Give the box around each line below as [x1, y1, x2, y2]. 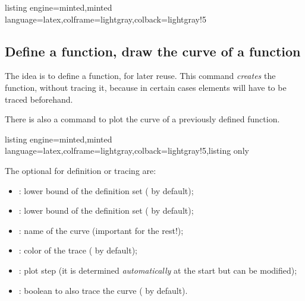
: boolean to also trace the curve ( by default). [18, 284, 188, 296]
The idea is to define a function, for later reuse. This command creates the [5, 69, 276, 82]
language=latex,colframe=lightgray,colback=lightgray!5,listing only [5, 144, 249, 157]
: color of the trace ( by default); [18, 244, 137, 256]
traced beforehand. [5, 93, 73, 105]
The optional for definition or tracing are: [5, 164, 156, 176]
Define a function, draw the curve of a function [5, 42, 301, 60]
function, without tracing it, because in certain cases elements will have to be [5, 81, 287, 93]
